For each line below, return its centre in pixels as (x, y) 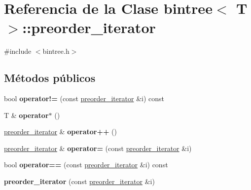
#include (18, 51)
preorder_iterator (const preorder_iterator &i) (79, 181)
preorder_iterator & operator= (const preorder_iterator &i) (98, 148)
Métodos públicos (50, 78)
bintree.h (56, 51)
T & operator (26, 115)
